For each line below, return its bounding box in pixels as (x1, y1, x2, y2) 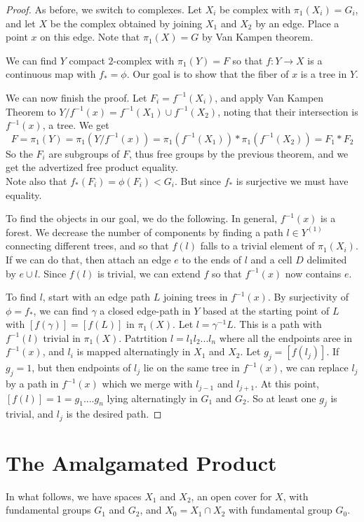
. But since (174, 173, 221, 188)
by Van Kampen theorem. (202, 29, 314, 44)
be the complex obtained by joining (50, 15, 203, 30)
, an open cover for (191, 488, 272, 503)
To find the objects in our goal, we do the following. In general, (6, 211, 278, 226)
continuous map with (6, 67, 96, 81)
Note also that (6, 173, 67, 188)
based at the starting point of (202, 303, 330, 317)
